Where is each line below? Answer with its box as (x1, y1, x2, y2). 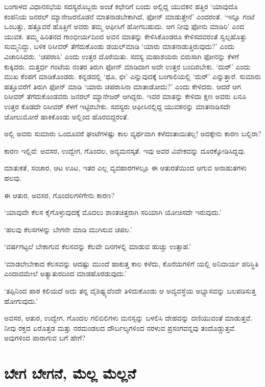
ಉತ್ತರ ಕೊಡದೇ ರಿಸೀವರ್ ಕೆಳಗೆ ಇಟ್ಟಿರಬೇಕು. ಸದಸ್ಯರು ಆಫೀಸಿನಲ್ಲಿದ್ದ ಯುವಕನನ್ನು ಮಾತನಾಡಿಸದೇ (4, 101, 231, 111)
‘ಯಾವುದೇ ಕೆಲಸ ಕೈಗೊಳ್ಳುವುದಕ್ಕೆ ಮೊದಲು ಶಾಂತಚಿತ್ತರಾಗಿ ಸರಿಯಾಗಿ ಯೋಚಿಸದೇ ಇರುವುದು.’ (4, 207, 222, 217)
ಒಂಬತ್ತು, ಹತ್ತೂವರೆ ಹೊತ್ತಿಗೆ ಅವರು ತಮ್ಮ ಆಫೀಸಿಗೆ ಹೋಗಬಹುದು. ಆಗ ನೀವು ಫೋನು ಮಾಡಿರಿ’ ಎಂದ (4, 21, 245, 32)
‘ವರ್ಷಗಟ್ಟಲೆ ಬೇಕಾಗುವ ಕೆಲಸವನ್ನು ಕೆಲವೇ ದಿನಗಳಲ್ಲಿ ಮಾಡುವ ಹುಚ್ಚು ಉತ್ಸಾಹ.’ (4, 241, 191, 252)
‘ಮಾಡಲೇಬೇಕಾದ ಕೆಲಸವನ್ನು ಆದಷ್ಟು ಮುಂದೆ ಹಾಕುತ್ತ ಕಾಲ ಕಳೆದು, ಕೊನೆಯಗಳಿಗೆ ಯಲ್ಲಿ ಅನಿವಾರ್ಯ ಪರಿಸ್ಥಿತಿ (4, 258, 259, 269)
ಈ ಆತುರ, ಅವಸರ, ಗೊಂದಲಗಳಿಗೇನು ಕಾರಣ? (4, 189, 115, 200)
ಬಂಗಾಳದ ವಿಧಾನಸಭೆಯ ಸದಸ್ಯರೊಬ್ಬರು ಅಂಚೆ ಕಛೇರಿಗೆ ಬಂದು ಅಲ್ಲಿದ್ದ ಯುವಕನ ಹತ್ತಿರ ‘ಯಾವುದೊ (4, 1, 238, 11)
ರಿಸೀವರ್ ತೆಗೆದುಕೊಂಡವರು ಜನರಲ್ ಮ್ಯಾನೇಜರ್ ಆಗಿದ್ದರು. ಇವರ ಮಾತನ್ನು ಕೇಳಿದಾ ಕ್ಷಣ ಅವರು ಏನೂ (4, 91, 246, 102)
